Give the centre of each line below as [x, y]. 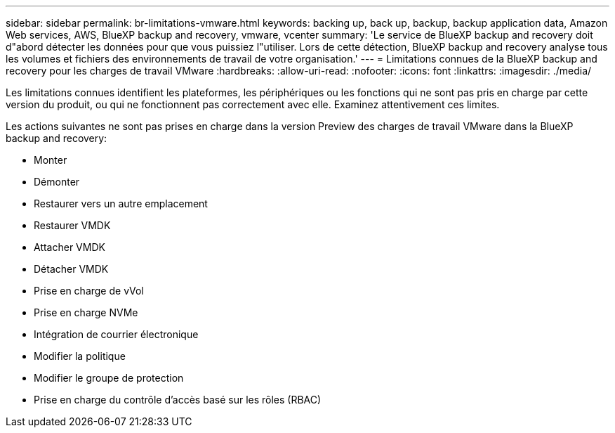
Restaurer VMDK [72, 225]
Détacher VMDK [71, 269]
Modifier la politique [80, 356]
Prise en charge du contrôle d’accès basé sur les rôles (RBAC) [178, 400]
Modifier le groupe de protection [109, 378]
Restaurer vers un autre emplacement [121, 203]
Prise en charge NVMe [86, 312]
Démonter [57, 182]
